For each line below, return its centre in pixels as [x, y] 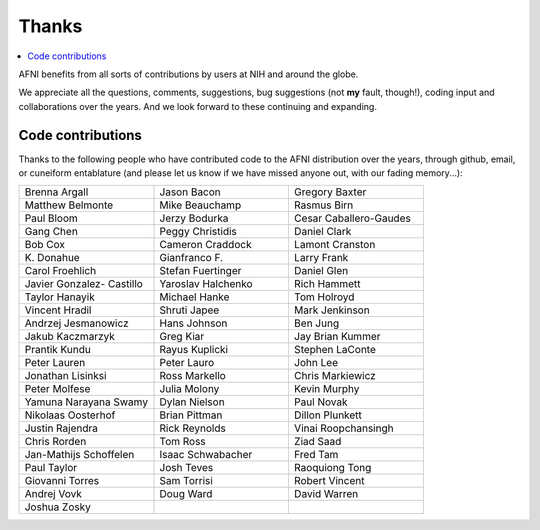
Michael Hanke [194, 297]
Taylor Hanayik [59, 297]
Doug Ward [186, 494]
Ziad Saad [317, 442]
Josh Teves [186, 468]
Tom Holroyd [324, 297]
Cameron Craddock [205, 245]
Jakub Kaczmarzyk [69, 337]
